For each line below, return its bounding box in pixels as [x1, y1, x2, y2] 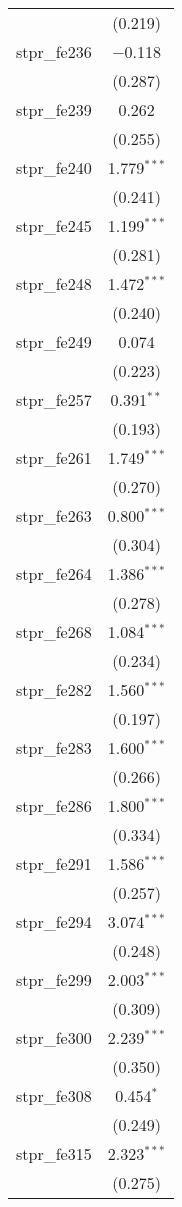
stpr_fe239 [16, 98, 92, 121]
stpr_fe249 [16, 330, 92, 353]
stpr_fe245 [16, 214, 92, 237]
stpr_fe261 [16, 446, 92, 469]
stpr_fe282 [16, 678, 92, 701]
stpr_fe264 [16, 562, 92, 585]
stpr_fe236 [16, 40, 92, 63]
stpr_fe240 [16, 156, 92, 179]
